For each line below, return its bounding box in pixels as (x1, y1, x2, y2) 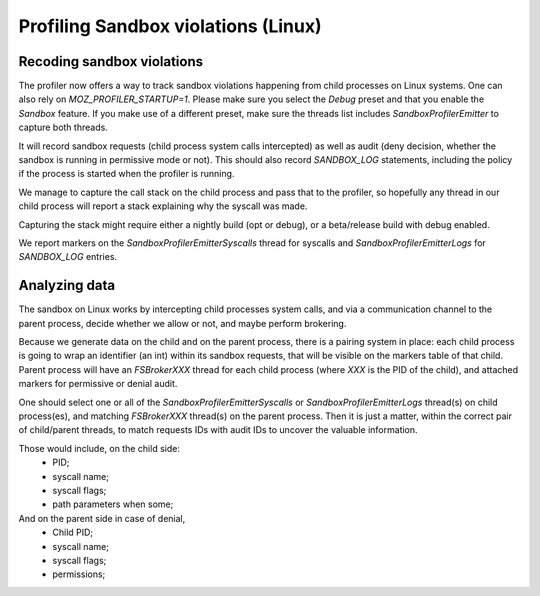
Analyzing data (18, 277, 115, 294)
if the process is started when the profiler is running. (18, 168, 235, 180)
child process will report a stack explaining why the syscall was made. (18, 200, 308, 212)
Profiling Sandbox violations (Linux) (18, 15, 322, 37)
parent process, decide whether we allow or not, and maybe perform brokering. (18, 317, 347, 329)
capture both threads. (18, 121, 109, 134)
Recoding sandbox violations (18, 53, 204, 70)
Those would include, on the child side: (18, 442, 180, 454)
